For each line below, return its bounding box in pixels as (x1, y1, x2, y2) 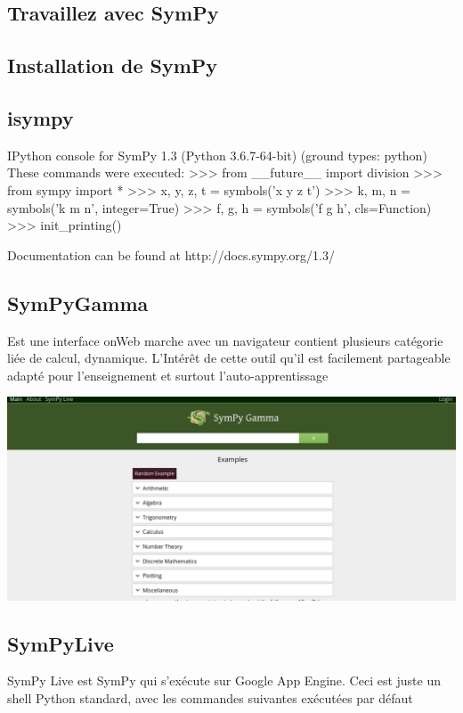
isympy (7, 103, 74, 131)
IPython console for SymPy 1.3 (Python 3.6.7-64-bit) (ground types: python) (7, 145, 427, 164)
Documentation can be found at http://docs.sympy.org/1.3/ (7, 245, 335, 264)
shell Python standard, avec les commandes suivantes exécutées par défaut (7, 689, 413, 708)
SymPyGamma (7, 289, 149, 316)
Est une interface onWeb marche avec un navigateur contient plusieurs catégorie (7, 331, 443, 349)
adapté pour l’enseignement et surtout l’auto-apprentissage (7, 365, 329, 384)
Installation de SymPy (7, 52, 218, 79)
